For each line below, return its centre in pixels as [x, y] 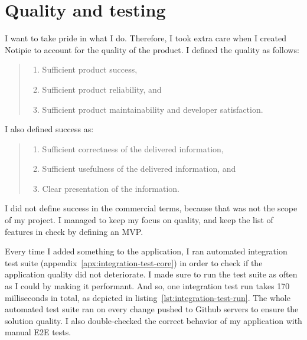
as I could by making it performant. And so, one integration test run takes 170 [147, 286]
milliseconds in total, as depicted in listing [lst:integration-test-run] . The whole [148, 297]
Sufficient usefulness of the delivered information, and [139, 169]
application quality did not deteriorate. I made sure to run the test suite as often [151, 274]
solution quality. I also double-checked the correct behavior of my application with [153, 320]
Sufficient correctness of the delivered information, [133, 148]
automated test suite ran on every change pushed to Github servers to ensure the [152, 309]
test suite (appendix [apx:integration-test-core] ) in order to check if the [134, 262]
